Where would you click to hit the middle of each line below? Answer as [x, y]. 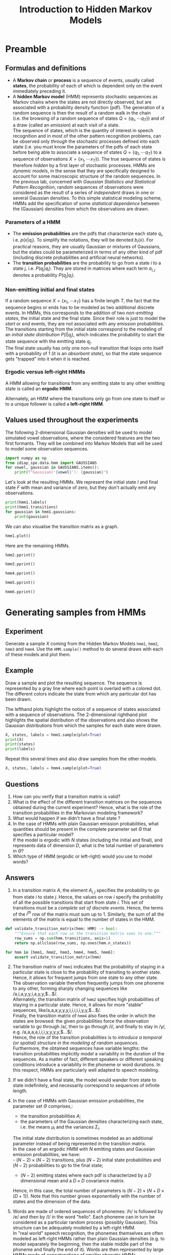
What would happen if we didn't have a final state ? [67, 818]
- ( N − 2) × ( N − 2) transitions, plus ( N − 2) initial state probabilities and [87, 1160]
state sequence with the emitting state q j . [49, 342]
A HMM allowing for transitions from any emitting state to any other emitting [85, 383]
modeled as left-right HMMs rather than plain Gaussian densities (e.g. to [89, 1239]
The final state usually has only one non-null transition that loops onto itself [84, 348]
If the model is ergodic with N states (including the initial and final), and [88, 840]
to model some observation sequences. [47, 448]
